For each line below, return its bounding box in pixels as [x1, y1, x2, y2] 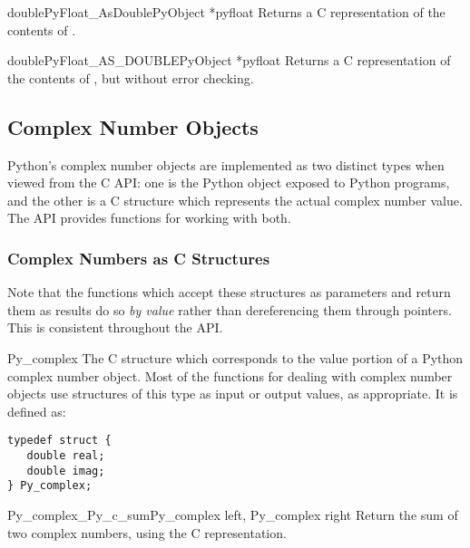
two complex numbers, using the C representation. [7, 523, 287, 542]
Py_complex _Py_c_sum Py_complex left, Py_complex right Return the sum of [7, 505, 458, 524]
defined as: [7, 401, 66, 420]
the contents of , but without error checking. [7, 68, 254, 87]
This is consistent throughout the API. [7, 318, 223, 337]
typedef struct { [7, 434, 112, 447]
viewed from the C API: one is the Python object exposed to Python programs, [7, 173, 450, 192]
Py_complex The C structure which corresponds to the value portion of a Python [7, 348, 464, 367]
